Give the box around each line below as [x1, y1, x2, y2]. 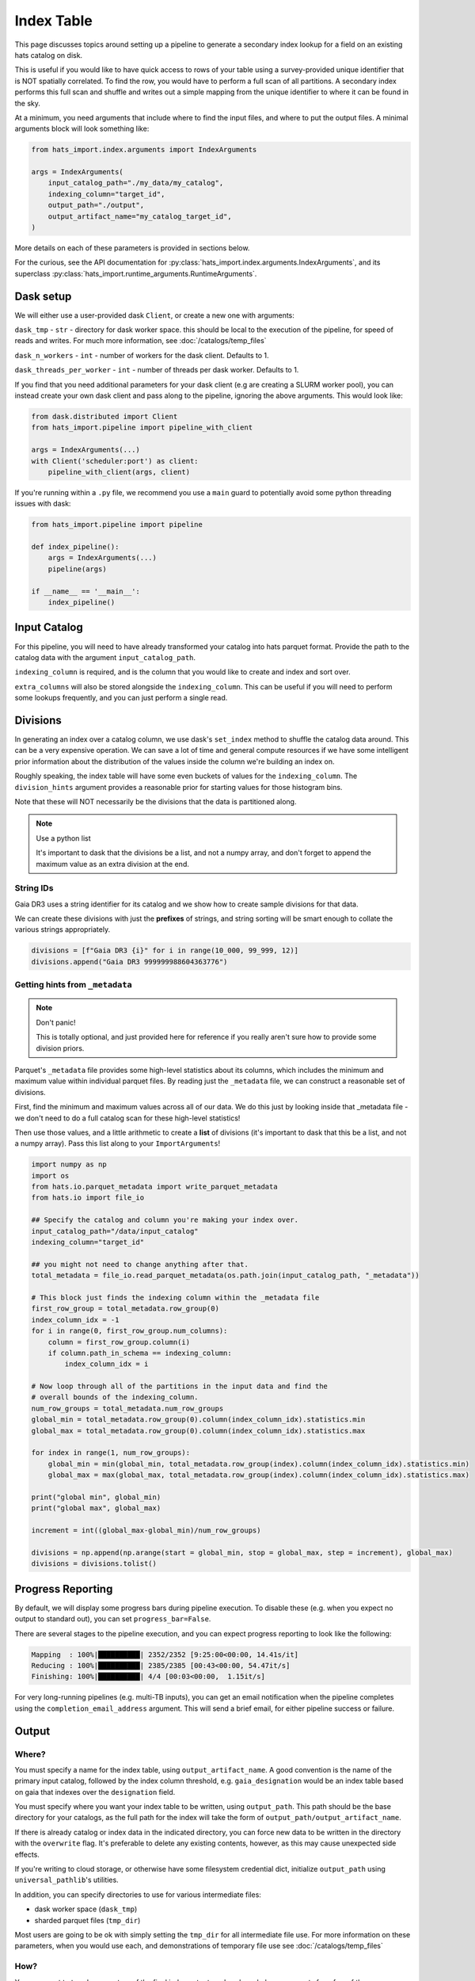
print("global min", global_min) [31, 1492, 161, 1502]
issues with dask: [14, 499, 71, 509]
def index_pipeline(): [31, 543, 120, 552]
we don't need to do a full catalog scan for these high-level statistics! [14, 1113, 241, 1123]
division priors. [36, 1043, 85, 1053]
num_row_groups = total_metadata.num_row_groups [31, 1403, 224, 1413]
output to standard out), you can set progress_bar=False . [14, 1614, 211, 1624]
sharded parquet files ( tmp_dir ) [34, 1915, 141, 1925]
